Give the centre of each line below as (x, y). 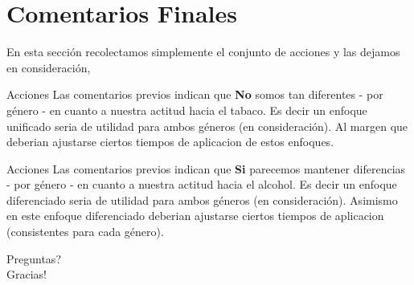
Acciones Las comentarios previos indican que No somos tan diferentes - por (195, 94)
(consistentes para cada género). (85, 232)
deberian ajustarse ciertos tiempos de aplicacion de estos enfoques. (170, 142)
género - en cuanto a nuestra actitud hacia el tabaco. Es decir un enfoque (187, 110)
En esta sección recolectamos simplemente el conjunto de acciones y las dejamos (203, 52)
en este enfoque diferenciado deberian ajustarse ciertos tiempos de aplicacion (195, 216)
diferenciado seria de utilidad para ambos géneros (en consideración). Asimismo (202, 199)
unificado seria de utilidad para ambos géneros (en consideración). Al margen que (207, 126)
